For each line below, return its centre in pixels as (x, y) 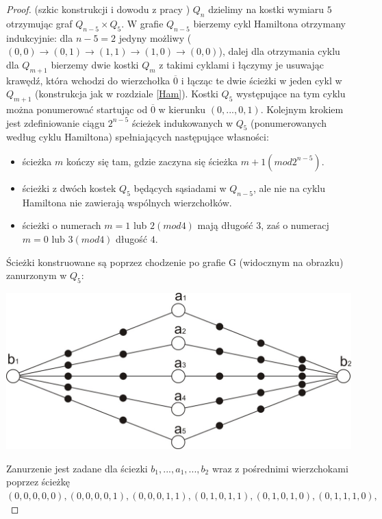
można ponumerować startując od (77, 109)
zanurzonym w (37, 275)
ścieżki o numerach (62, 225)
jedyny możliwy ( (155, 37)
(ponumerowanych (289, 122)
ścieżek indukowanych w (182, 122)
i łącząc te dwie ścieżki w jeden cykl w (262, 80)
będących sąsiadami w (180, 188)
